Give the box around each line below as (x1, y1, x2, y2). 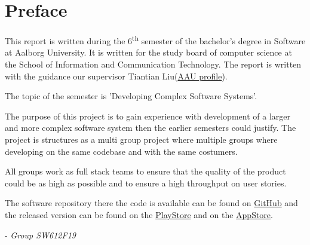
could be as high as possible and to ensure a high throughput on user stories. (5, 176, 287, 189)
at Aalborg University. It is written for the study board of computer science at (5, 46, 292, 59)
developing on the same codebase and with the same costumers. (5, 145, 238, 157)
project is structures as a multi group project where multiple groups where (5, 133, 278, 145)
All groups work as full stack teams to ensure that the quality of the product (5, 165, 286, 177)
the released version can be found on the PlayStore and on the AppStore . (5, 208, 273, 220)
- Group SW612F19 (5, 228, 76, 241)
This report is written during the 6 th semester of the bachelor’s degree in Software (5, 33, 306, 47)
